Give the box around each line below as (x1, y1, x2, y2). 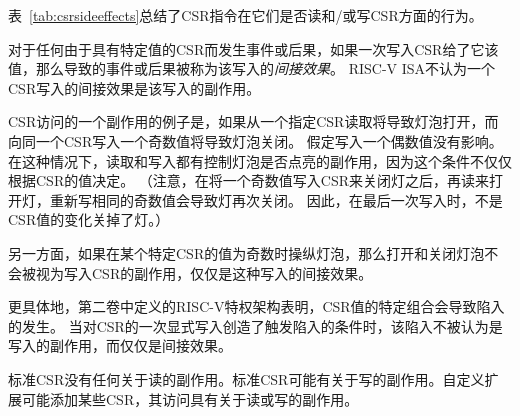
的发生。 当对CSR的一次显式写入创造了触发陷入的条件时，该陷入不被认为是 (8, 315, 503, 336)
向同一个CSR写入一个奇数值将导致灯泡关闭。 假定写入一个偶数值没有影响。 (8, 130, 503, 151)
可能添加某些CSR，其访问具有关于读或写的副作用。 (21, 388, 359, 409)
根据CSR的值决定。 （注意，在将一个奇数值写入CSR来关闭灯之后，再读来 (8, 170, 490, 191)
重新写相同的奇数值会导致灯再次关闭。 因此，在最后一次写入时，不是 (49, 189, 503, 210)
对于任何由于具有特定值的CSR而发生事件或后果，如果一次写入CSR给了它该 (8, 38, 499, 59)
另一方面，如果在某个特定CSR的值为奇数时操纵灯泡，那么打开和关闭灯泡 (8, 242, 485, 263)
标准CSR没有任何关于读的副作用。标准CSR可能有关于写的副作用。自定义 (8, 368, 485, 389)
